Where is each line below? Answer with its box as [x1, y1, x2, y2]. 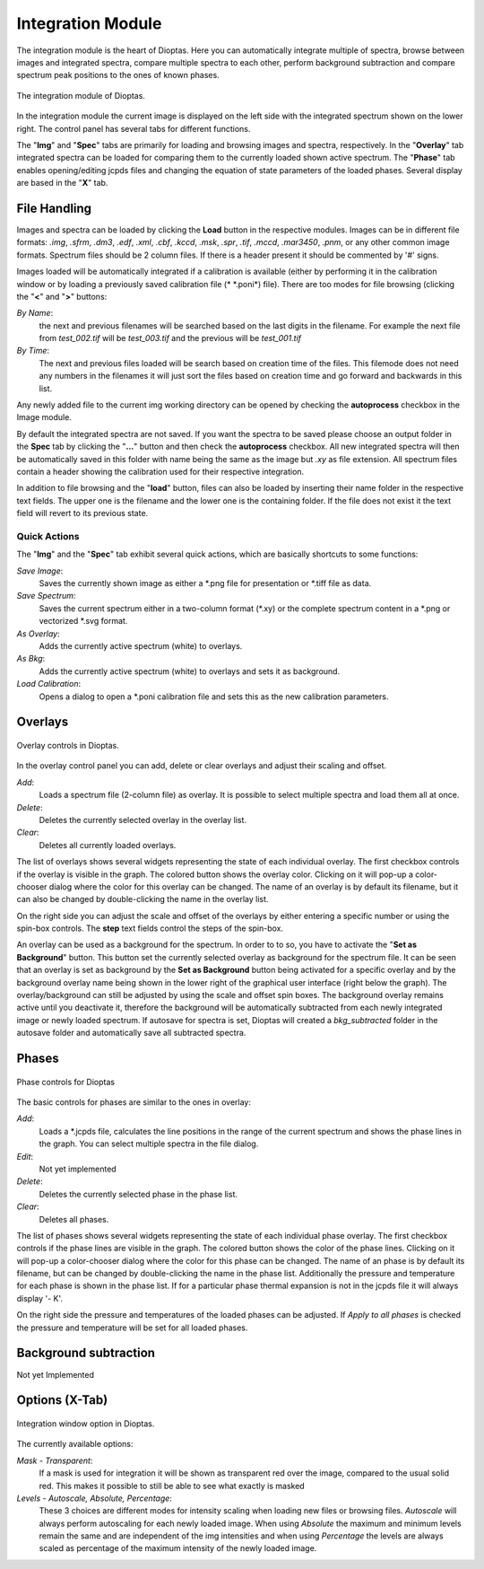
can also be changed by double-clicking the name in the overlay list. [16, 894, 269, 905]
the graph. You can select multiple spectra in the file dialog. [39, 1138, 259, 1149]
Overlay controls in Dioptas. [16, 741, 120, 751]
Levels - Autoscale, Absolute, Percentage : [16, 1493, 172, 1503]
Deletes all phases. [39, 1214, 109, 1224]
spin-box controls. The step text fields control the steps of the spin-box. [16, 923, 284, 934]
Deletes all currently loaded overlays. [39, 839, 177, 850]
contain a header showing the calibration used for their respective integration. [16, 467, 305, 477]
